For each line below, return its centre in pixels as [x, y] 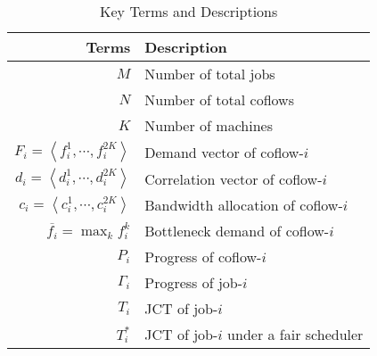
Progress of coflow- [203, 257]
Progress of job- [194, 282]
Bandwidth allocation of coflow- [244, 205]
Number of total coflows [219, 99]
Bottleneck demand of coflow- [237, 231]
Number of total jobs [210, 74]
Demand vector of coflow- [224, 152]
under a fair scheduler [295, 334]
